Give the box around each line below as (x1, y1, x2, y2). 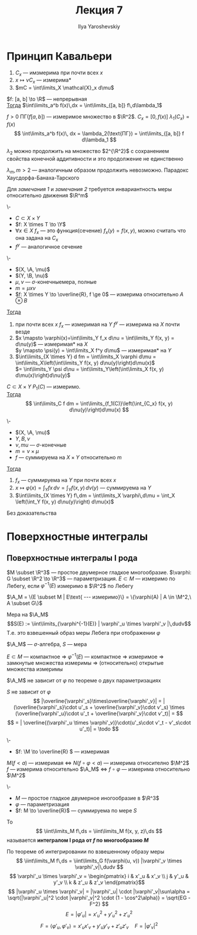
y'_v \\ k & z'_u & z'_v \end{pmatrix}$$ (53, 879, 145, 886)
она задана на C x (15, 234, 59, 243)
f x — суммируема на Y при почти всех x (15, 477, 117, 485)
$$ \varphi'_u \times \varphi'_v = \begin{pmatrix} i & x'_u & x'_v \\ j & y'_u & (9, 873, 189, 880)
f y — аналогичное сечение (15, 242, 83, 250)
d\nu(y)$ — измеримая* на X (15, 341, 88, 348)
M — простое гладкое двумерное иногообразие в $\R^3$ (15, 795, 159, 802)
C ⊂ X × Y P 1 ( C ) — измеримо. (6, 383, 81, 392)
